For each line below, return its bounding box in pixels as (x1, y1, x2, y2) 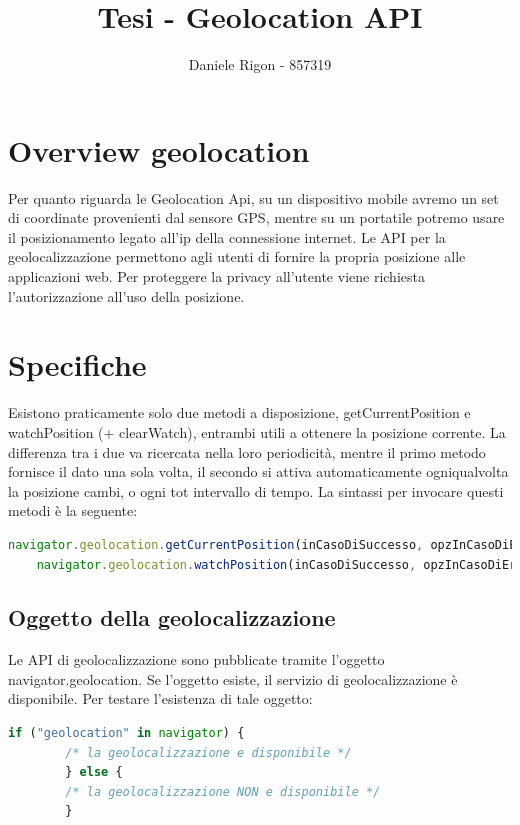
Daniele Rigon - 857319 (188, 54, 332, 75)
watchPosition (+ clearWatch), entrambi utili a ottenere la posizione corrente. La (8, 421, 506, 442)
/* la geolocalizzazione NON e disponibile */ (65, 784, 381, 799)
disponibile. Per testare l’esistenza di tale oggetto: (8, 688, 313, 709)
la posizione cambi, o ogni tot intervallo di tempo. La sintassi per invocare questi (8, 480, 504, 501)
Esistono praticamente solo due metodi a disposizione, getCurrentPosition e (8, 402, 471, 423)
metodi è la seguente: (8, 500, 138, 521)
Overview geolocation (8, 129, 310, 170)
